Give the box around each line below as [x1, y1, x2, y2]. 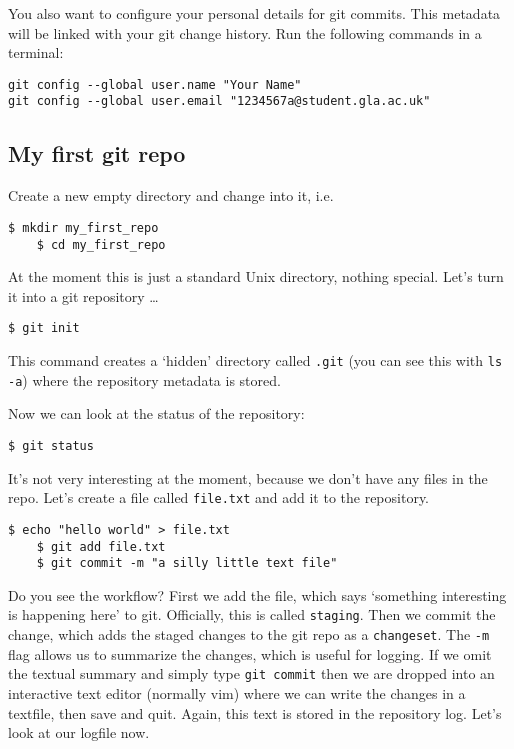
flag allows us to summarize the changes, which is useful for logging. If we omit [8, 643, 492, 664]
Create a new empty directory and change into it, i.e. [8, 185, 334, 206]
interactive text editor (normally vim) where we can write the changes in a [8, 682, 466, 703]
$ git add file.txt [36, 539, 166, 554]
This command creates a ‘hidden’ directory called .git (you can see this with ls [8, 350, 503, 371]
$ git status [8, 438, 94, 453]
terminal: [8, 42, 64, 63]
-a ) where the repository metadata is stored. [8, 369, 281, 390]
